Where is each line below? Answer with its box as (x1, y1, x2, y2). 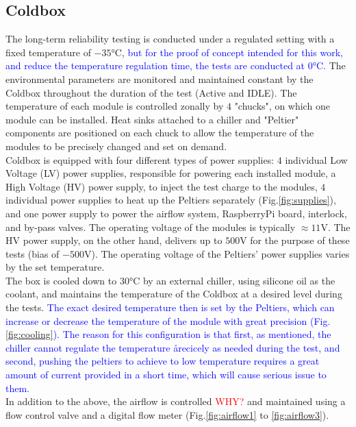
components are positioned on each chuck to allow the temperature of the (5, 125, 314, 140)
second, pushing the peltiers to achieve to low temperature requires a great (5, 354, 320, 368)
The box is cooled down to (5, 273, 117, 287)
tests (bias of (5, 246, 60, 260)
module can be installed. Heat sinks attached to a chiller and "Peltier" (5, 112, 299, 126)
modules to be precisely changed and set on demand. (5, 138, 227, 153)
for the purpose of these (250, 233, 350, 247)
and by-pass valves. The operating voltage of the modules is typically (5, 219, 296, 234)
